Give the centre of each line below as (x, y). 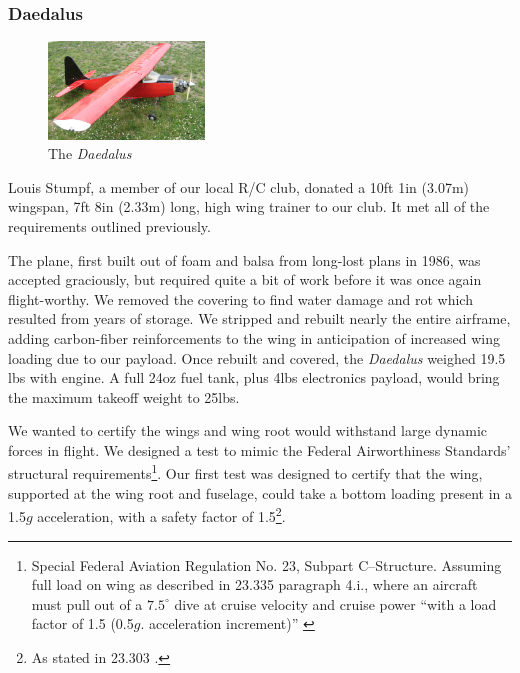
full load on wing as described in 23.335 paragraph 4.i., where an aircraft (254, 584)
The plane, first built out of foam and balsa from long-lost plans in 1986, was (244, 259)
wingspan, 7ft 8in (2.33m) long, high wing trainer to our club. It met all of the (249, 206)
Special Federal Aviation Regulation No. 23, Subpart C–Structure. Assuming (266, 564)
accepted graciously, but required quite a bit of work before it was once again (245, 279)
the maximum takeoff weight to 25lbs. (124, 396)
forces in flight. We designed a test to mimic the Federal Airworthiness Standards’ (259, 449)
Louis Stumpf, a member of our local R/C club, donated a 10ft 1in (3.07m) (239, 186)
